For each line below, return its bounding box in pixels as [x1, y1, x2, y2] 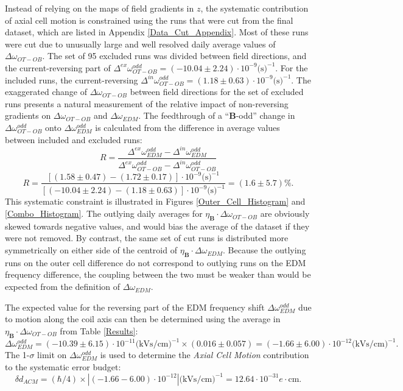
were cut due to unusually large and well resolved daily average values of [5, 37, 276, 50]
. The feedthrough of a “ [138, 109, 230, 122]
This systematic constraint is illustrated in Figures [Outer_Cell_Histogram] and [5, 195, 306, 208]
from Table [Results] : [60, 324, 138, 337]
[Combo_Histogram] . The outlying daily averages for [5, 207, 203, 220]
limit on [37, 348, 67, 361]
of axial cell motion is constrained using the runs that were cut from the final [5, 13, 293, 26]
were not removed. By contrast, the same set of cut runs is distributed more [5, 231, 289, 244]
